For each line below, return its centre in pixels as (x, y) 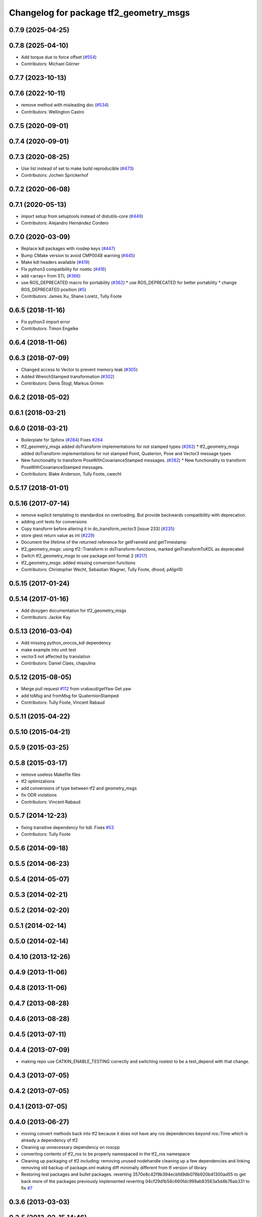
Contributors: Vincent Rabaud (51, 802)
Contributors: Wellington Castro (53, 111)
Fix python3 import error (46, 322)
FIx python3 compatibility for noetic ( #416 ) (64, 269)
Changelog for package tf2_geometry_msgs (99, 13)
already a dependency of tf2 (49, 1140)
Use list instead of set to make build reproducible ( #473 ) (77, 168)
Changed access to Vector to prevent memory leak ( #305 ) (79, 369)
